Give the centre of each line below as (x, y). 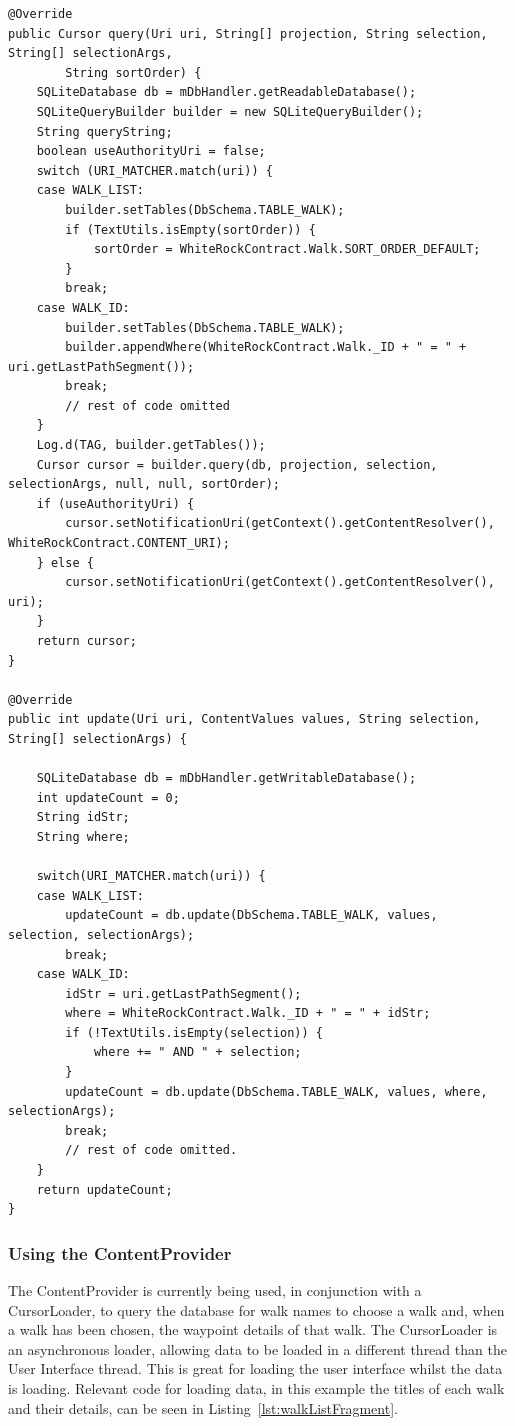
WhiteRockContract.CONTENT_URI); (119, 543)
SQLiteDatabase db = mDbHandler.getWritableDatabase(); (226, 778)
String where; (83, 836)
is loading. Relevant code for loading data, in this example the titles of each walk (256, 1388)
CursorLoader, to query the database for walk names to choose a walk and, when (256, 1309)
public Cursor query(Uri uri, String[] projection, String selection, (248, 33)
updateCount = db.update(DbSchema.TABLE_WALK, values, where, (276, 1091)
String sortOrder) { (133, 72)
